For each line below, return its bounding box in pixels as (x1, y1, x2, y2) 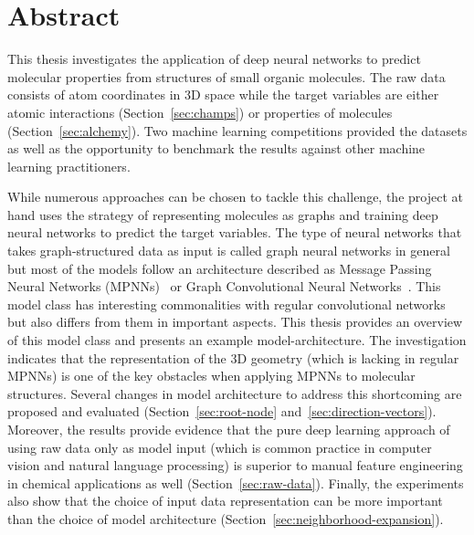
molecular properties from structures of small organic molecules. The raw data (7, 67, 446, 86)
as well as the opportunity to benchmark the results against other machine (7, 139, 426, 158)
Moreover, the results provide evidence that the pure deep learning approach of (7, 420, 450, 438)
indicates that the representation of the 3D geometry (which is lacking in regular (7, 348, 459, 367)
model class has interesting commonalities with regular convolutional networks (7, 294, 446, 313)
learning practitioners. (7, 156, 131, 175)
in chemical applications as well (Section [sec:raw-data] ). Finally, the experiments (7, 473, 464, 492)
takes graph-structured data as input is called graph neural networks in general (7, 241, 450, 260)
